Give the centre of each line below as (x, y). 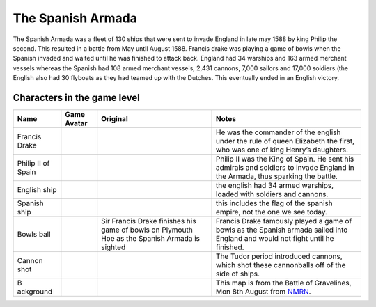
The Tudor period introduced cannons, (279, 256)
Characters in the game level (77, 97)
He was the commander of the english (279, 132)
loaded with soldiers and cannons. (272, 194)
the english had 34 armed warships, (275, 186)
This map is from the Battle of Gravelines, (284, 283)
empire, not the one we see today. (272, 212)
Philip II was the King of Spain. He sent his (285, 159)
